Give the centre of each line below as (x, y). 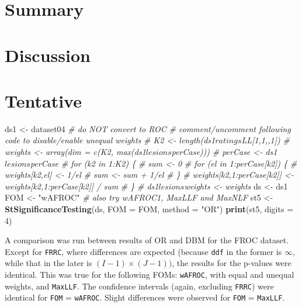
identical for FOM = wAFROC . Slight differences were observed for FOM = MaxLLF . (145, 297)
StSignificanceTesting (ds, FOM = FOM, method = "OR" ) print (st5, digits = (149, 209)
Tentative (43, 100)
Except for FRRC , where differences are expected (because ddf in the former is (143, 251)
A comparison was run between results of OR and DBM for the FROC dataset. (147, 240)
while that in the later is (48, 263)
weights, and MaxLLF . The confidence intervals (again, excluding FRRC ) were (139, 286)
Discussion (48, 55)
